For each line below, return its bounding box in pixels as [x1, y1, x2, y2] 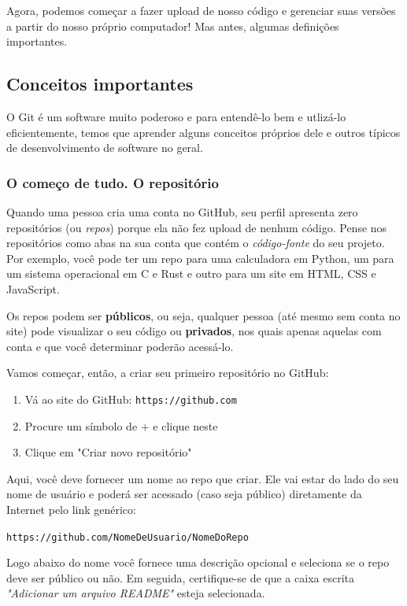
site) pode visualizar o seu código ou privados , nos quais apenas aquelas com [6, 323, 382, 339]
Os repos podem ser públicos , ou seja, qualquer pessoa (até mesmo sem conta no [6, 307, 401, 323]
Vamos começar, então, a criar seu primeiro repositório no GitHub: [6, 364, 329, 381]
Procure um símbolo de [24, 417, 138, 434]
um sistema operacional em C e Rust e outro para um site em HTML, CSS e [6, 265, 376, 282]
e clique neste [153, 417, 218, 434]
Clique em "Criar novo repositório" [24, 444, 192, 460]
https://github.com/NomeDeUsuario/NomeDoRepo [6, 531, 249, 543]
